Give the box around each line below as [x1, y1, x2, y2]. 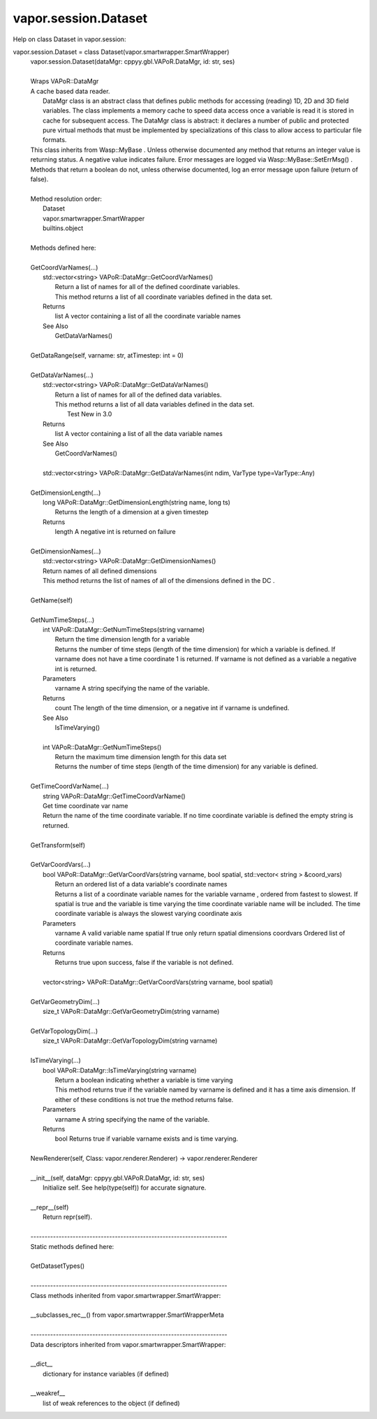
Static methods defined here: [30, 1242, 114, 1250]
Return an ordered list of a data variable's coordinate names [54, 880, 228, 889]
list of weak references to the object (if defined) [43, 1399, 181, 1407]
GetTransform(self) [30, 840, 86, 849]
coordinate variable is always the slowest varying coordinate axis [54, 910, 242, 918]
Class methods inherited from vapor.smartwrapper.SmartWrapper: [30, 1291, 221, 1299]
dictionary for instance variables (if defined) [43, 1369, 169, 1378]
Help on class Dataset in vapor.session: [13, 35, 126, 43]
